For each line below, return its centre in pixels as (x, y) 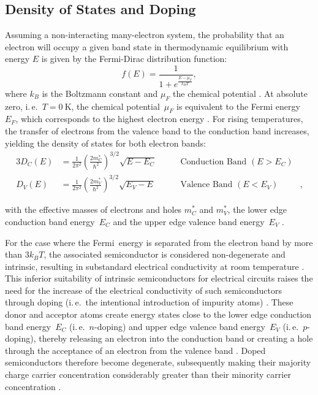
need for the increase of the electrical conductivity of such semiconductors (143, 290)
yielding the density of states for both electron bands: (105, 143)
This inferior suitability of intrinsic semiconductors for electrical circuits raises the (159, 278)
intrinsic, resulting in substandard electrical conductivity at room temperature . (155, 266)
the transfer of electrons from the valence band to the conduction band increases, (157, 131)
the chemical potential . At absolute (240, 93)
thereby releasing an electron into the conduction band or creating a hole (176, 338)
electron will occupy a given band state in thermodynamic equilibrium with (147, 46)
